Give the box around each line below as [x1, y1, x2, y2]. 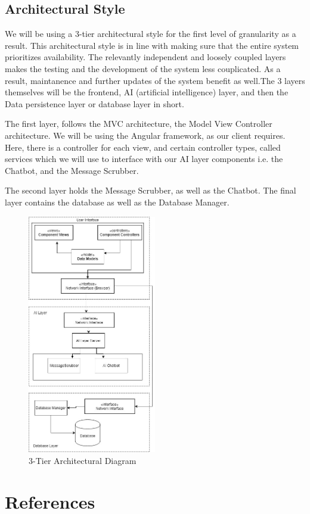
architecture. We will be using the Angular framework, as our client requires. [5, 129, 286, 141]
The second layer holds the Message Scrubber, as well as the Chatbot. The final [5, 184, 296, 197]
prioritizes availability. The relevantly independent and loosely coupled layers [5, 51, 286, 63]
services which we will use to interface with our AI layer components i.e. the [5, 152, 283, 165]
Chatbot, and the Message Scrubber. [5, 164, 139, 176]
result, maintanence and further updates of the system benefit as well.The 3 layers [5, 74, 305, 86]
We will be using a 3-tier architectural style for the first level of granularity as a [5, 27, 296, 40]
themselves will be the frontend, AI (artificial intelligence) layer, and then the [5, 86, 289, 98]
